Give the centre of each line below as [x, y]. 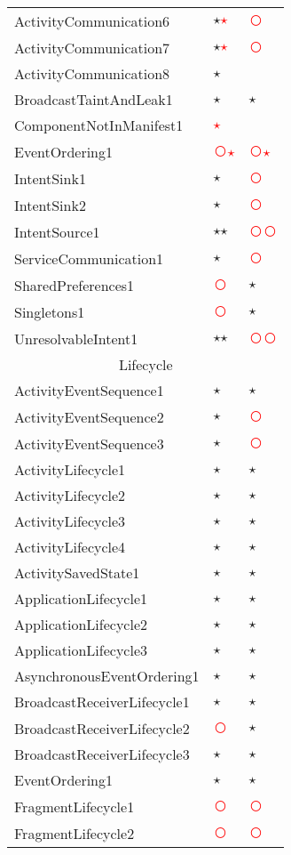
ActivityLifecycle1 [70, 469]
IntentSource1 [57, 231]
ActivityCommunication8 [92, 73]
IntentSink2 [50, 205]
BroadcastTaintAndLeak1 [94, 99]
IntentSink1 [50, 178]
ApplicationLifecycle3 [81, 650]
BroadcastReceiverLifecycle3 [102, 754]
